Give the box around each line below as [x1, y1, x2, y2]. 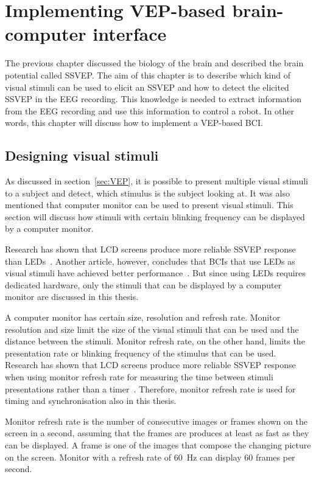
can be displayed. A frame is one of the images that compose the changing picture [5, 438, 311, 451]
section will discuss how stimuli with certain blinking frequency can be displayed [5, 210, 305, 223]
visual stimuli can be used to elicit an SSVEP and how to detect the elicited [5, 80, 289, 93]
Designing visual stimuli [5, 146, 159, 165]
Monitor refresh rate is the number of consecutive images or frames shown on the [5, 414, 307, 427]
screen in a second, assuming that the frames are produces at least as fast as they [5, 427, 309, 439]
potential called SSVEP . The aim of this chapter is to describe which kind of [5, 68, 290, 81]
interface [93, 21, 167, 46]
